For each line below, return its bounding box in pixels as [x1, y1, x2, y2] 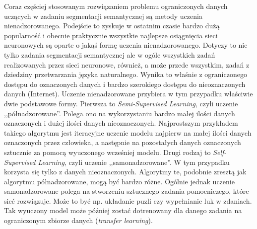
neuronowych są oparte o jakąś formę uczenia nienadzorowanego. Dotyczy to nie [4, 40, 248, 50]
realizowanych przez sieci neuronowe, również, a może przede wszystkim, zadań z [4, 59, 250, 70]
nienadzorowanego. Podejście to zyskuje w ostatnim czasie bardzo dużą [4, 20, 220, 31]
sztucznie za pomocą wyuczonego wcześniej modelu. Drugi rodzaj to [4, 147, 211, 157]
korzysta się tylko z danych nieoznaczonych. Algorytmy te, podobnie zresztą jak [4, 166, 247, 177]
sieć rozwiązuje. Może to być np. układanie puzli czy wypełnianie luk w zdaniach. [4, 195, 252, 206]
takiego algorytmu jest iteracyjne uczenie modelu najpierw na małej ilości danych [4, 127, 252, 138]
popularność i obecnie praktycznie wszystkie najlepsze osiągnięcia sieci [4, 30, 218, 40]
